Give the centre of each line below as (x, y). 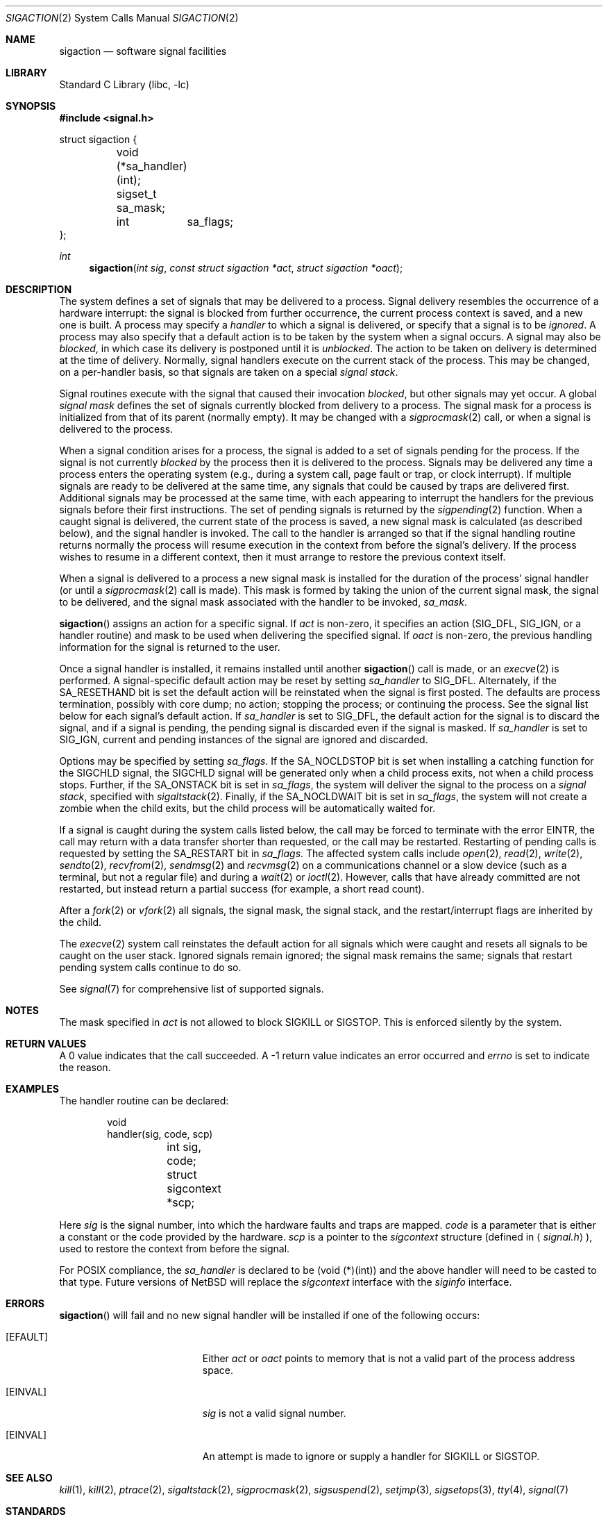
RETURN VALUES (46, 1044)
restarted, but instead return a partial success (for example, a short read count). (242, 889)
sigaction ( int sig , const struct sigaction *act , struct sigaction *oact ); (246, 268)
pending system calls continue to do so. (150, 967)
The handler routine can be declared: (144, 1101)
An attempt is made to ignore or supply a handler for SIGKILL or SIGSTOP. (371, 1456)
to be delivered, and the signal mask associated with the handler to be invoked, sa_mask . (263, 602)
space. (218, 1370)
